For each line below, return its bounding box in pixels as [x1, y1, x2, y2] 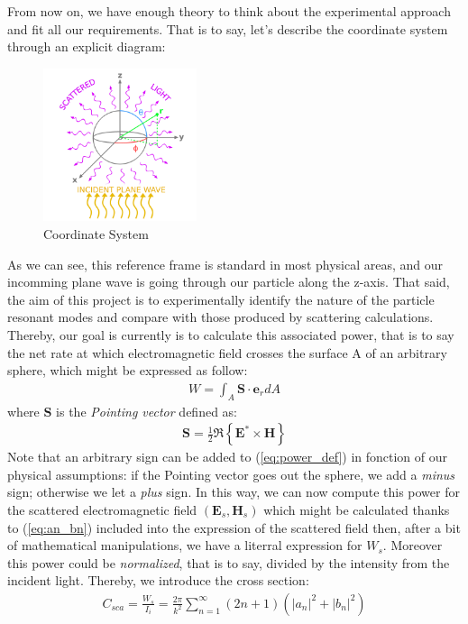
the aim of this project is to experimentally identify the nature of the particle [7, 289, 435, 308]
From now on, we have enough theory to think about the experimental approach [7, 2, 451, 20]
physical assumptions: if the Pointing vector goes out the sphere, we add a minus [7, 464, 455, 483]
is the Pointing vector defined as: [56, 401, 237, 420]
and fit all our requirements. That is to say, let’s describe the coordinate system [7, 19, 448, 38]
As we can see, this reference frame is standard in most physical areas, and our [7, 254, 444, 273]
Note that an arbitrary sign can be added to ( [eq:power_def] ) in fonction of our [7, 447, 448, 466]
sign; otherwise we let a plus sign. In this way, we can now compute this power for [7, 482, 460, 501]
